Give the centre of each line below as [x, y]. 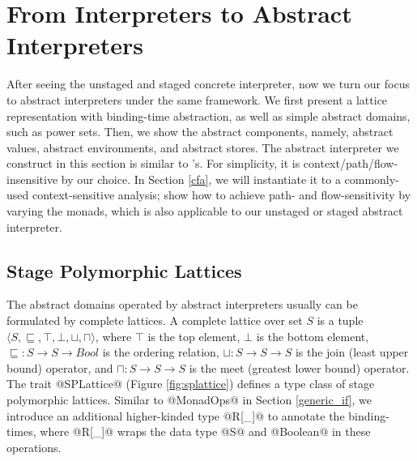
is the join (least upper [352, 352]
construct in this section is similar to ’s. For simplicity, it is [153, 163]
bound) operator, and [60, 367]
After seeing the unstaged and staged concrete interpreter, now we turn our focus [208, 84]
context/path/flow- [351, 163]
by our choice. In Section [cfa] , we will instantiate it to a [201, 179]
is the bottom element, [313, 336]
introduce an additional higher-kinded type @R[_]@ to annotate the [176, 415]
